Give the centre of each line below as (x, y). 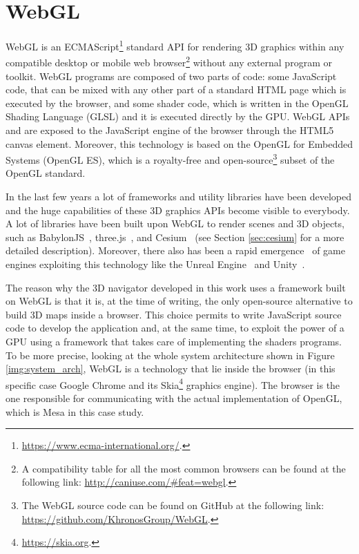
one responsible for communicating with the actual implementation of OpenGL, (174, 398)
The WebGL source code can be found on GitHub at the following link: (173, 505)
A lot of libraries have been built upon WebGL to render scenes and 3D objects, (175, 223)
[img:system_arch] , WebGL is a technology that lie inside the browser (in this (171, 369)
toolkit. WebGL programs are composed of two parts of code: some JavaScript (171, 76)
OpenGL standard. (46, 173)
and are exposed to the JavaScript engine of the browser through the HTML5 (170, 130)
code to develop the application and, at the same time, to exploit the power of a (175, 328)
